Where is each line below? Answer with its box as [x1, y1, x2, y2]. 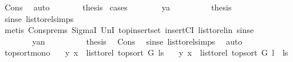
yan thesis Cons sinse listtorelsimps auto [32, 35, 242, 47]
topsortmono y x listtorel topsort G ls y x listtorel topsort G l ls [4, 46, 288, 59]
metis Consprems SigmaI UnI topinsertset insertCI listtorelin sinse [4, 24, 254, 36]
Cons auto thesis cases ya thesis [4, 1, 232, 13]
